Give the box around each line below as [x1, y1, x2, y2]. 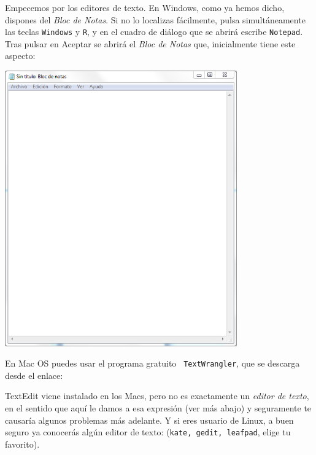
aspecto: [5, 49, 36, 62]
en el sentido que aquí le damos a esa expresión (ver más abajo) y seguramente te [5, 401, 312, 414]
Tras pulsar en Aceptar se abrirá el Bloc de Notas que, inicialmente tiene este [5, 37, 296, 50]
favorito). [5, 437, 40, 450]
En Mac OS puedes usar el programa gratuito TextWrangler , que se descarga [5, 357, 300, 370]
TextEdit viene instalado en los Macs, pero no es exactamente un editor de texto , [5, 389, 309, 402]
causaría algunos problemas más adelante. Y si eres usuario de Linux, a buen [5, 413, 294, 426]
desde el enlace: [5, 368, 63, 381]
